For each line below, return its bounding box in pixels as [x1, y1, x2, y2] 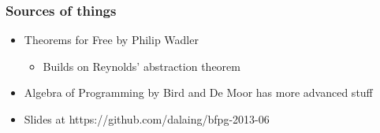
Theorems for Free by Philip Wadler [24, 31, 199, 48]
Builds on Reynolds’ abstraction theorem [43, 57, 240, 74]
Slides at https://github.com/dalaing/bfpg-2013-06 [24, 111, 270, 127]
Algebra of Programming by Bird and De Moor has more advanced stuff [24, 84, 373, 101]
